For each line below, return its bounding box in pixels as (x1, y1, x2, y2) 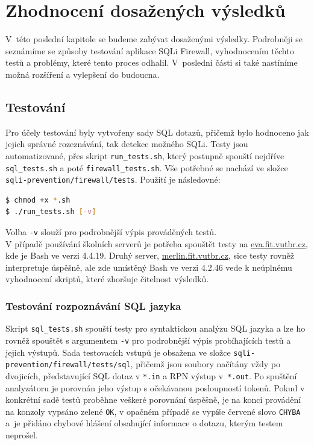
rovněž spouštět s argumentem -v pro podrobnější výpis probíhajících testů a (5, 333, 291, 346)
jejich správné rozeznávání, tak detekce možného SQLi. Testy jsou (5, 137, 248, 150)
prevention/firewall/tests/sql (5, 361, 131, 370)
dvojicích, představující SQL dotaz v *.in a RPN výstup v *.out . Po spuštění (5, 369, 297, 382)
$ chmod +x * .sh (5, 195, 71, 204)
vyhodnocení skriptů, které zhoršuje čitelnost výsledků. (5, 273, 209, 285)
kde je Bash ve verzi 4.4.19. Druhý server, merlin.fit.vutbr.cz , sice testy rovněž (5, 249, 294, 262)
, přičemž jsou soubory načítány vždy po (130, 358, 280, 370)
